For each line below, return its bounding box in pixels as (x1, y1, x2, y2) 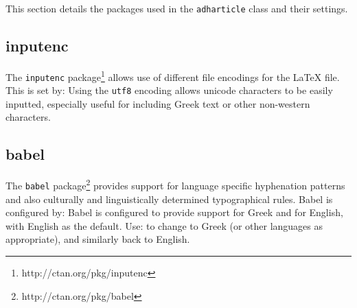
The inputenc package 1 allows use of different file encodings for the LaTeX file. (5, 67, 340, 84)
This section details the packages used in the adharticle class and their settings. (5, 1, 348, 15)
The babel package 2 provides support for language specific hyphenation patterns (5, 176, 345, 192)
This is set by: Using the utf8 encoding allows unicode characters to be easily (5, 83, 333, 97)
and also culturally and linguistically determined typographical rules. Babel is (5, 191, 333, 206)
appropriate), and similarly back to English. (5, 232, 190, 246)
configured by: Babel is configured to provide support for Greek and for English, (5, 205, 343, 220)
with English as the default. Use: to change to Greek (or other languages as (5, 218, 323, 233)
